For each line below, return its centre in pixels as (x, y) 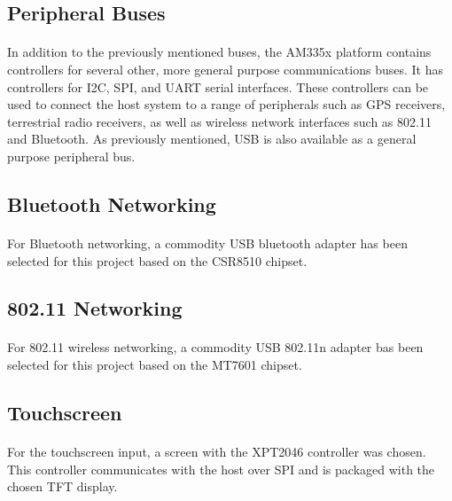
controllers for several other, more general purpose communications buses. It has (225, 69)
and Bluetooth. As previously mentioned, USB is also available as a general (212, 139)
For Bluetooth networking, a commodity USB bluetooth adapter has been (207, 243)
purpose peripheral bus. (71, 156)
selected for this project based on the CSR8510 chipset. (157, 260)
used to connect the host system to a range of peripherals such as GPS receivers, (226, 104)
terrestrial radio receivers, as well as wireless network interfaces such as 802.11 (219, 121)
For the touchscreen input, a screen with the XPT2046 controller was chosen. (217, 452)
